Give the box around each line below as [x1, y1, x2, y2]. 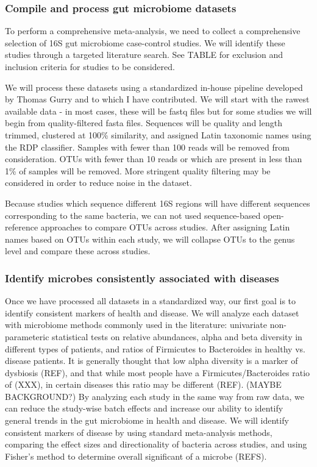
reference [5, 221, 38, 233]
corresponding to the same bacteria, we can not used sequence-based [5, 209, 261, 221]
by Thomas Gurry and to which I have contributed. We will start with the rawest [5, 93, 310, 105]
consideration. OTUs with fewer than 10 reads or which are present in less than [5, 152, 302, 165]
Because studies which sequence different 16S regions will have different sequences [5, 196, 310, 209]
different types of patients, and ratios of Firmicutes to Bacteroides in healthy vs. [5, 342, 305, 355]
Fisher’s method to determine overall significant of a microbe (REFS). [5, 449, 267, 462]
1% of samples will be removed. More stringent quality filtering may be [5, 164, 271, 177]
